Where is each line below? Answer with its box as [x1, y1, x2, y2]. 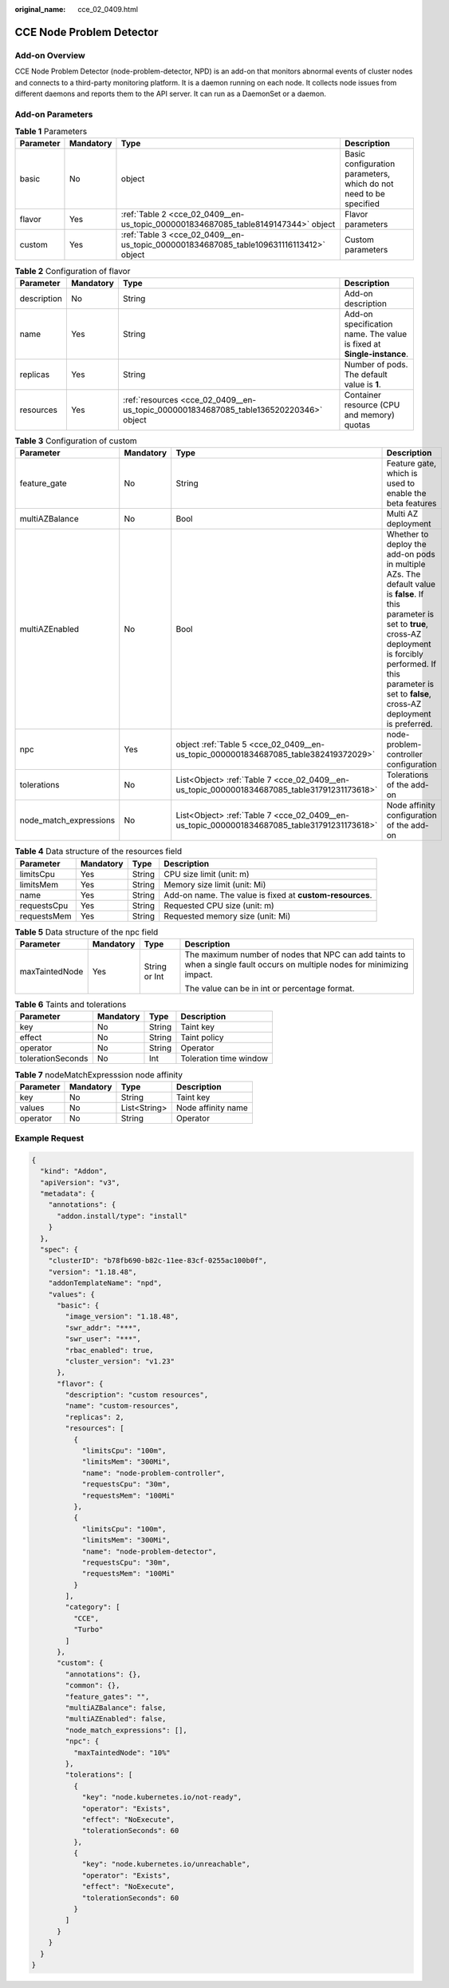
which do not [344, 178, 394, 189]
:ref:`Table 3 [120, 229, 167, 240]
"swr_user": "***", [65, 1335, 141, 1343]
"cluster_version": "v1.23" [65, 1356, 175, 1366]
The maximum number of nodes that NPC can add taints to [184, 949, 406, 960]
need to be [344, 188, 386, 200]
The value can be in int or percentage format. [184, 982, 355, 994]
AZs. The [386, 569, 421, 580]
